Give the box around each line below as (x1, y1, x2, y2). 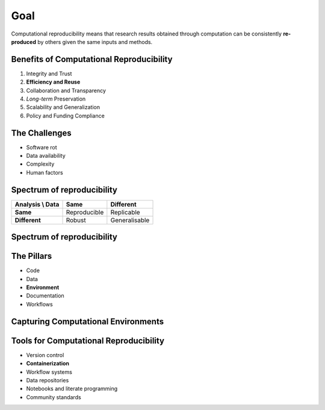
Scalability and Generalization (26, 104, 101, 111)
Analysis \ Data (14, 200, 60, 208)
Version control (26, 351, 64, 358)
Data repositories (26, 376, 69, 384)
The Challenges (11, 128, 72, 138)
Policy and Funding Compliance (26, 112, 105, 119)
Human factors (26, 169, 63, 176)
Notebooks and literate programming (26, 385, 118, 393)
